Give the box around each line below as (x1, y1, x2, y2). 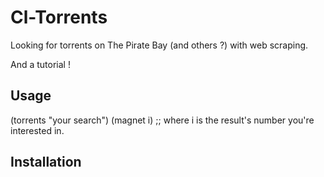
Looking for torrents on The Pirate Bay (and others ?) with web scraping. (10, 39, 309, 51)
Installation (10, 154, 82, 171)
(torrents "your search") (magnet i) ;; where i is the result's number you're (10, 114, 315, 126)
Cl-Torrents (10, 6, 108, 29)
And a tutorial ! (10, 58, 71, 70)
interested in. (10, 124, 65, 136)
